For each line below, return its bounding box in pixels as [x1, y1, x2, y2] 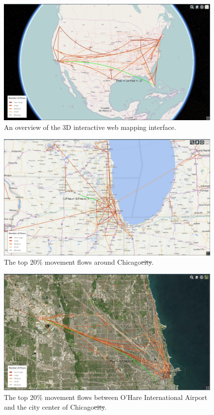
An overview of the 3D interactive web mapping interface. [4, 122, 176, 132]
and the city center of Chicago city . [4, 401, 107, 412]
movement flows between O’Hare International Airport [45, 392, 208, 402]
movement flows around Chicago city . [45, 257, 154, 267]
